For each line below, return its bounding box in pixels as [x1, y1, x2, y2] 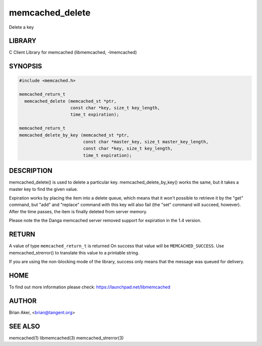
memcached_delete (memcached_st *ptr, [24, 98, 116, 104]
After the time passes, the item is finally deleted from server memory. [9, 208, 147, 214]
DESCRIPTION [9, 167, 53, 175]
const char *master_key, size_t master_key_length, [83, 139, 209, 144]
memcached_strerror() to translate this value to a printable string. [9, 250, 139, 255]
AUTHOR [9, 297, 37, 305]
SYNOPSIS [9, 62, 42, 70]
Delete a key [9, 24, 34, 30]
